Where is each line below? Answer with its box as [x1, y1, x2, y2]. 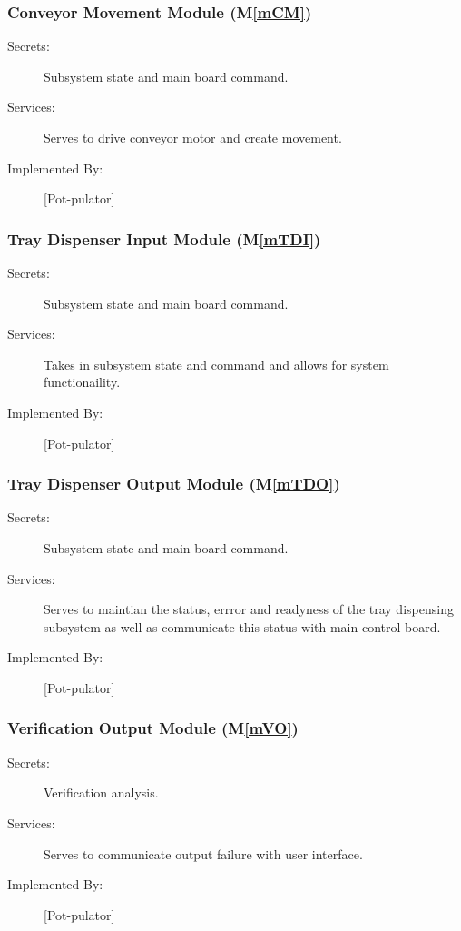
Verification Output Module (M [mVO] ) [7, 717, 299, 739]
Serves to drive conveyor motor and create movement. [44, 128, 342, 146]
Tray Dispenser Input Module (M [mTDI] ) [7, 227, 321, 250]
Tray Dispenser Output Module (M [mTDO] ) [7, 472, 340, 495]
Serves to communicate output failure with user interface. [44, 844, 363, 863]
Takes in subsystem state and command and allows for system [44, 354, 389, 373]
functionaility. [44, 372, 121, 391]
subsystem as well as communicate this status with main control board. [44, 617, 441, 636]
